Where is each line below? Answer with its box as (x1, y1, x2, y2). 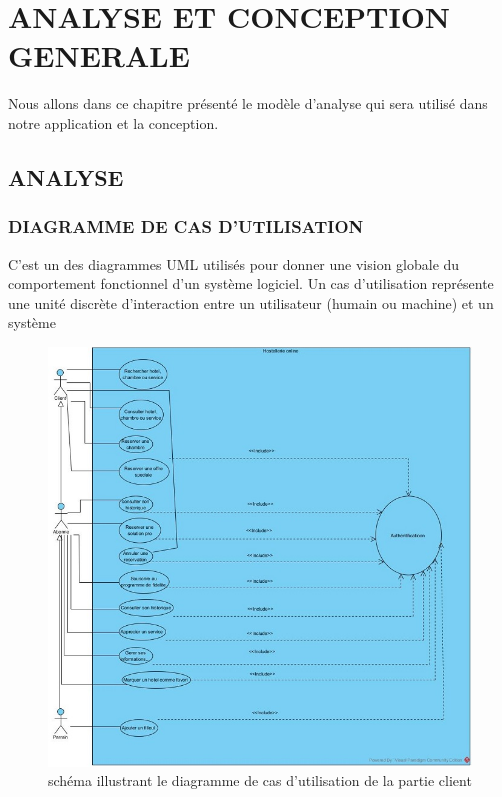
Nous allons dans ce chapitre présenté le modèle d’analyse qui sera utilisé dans (8, 93, 488, 114)
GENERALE (8, 35, 190, 76)
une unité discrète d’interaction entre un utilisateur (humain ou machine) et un (8, 292, 494, 313)
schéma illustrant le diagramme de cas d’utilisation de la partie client (48, 770, 472, 791)
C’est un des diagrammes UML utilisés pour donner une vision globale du (8, 253, 460, 274)
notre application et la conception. (8, 112, 219, 133)
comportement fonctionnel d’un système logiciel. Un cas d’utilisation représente (8, 273, 494, 294)
